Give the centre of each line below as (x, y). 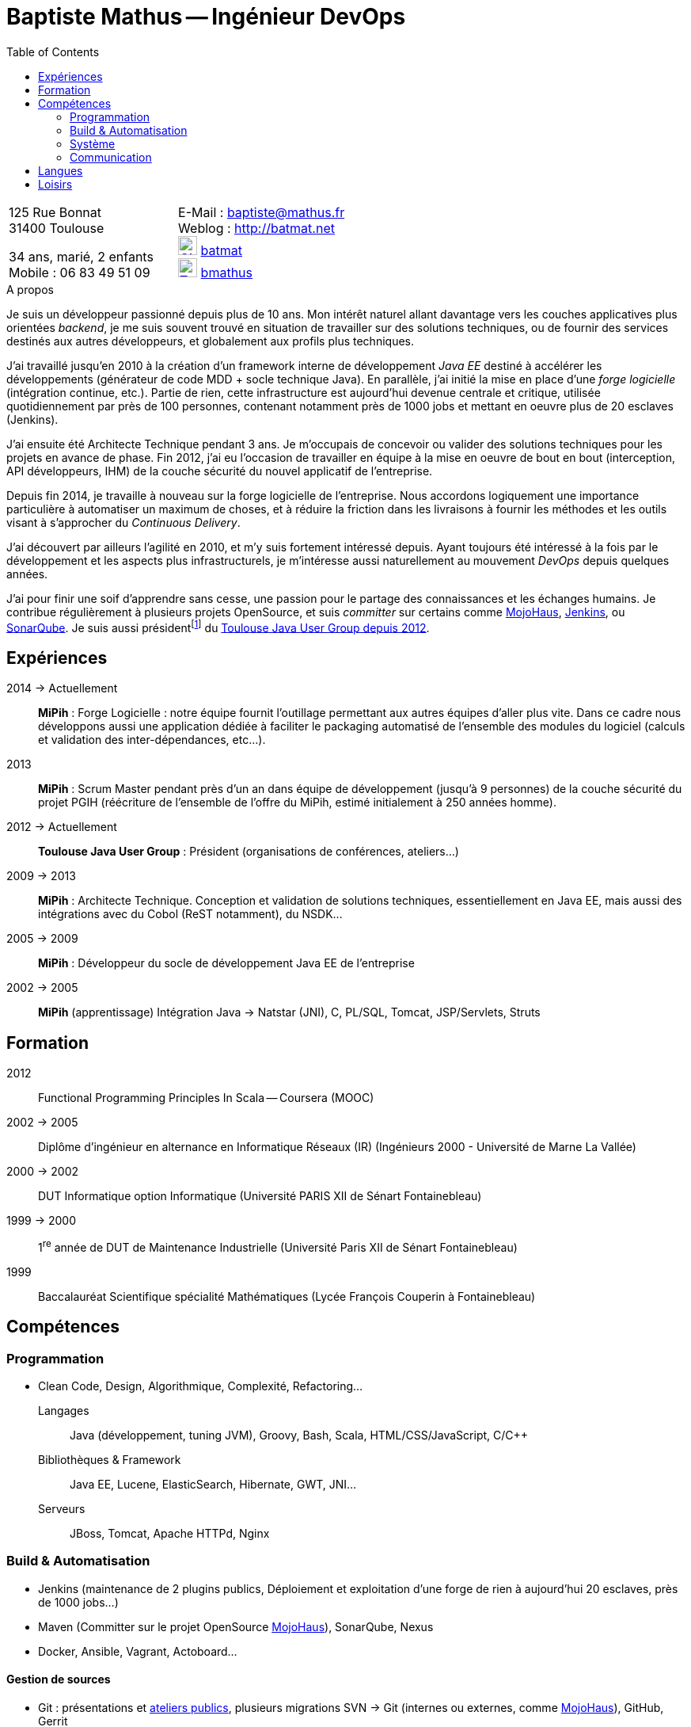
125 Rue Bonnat (55, 212)
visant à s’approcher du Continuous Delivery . (123, 522)
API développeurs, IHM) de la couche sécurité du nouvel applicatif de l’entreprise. (220, 471)
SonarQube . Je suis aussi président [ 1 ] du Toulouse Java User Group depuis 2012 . (218, 626)
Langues (61, 170)
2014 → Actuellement (62, 688)
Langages (64, 1410)
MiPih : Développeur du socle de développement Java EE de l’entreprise (226, 963)
